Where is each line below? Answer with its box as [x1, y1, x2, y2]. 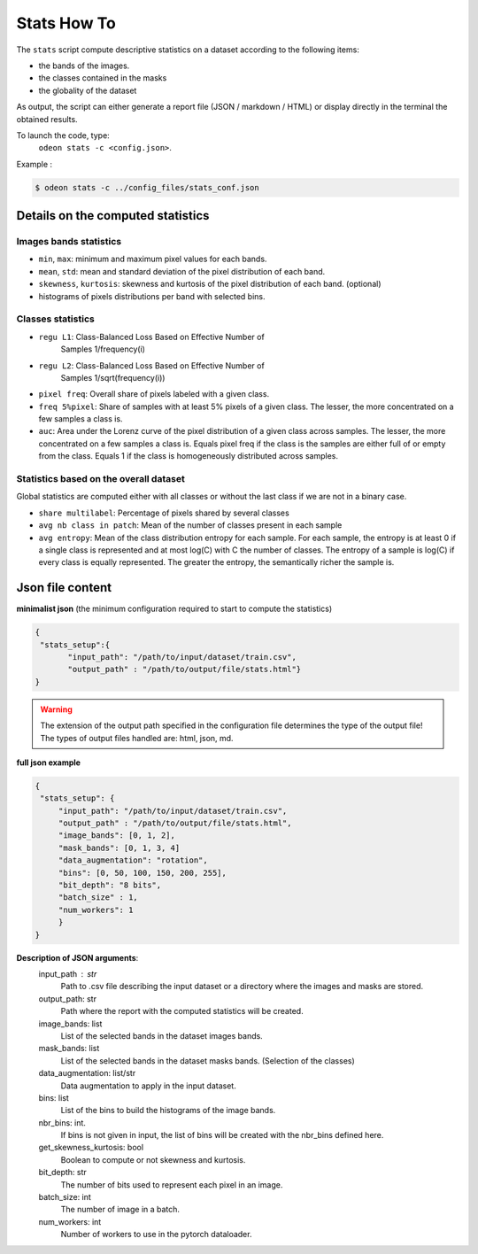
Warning [40, 704, 73, 715]
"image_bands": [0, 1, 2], [58, 831, 176, 840]
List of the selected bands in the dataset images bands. [60, 1030, 263, 1041]
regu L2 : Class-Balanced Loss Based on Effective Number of [38, 360, 265, 371]
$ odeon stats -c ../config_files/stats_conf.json [35, 182, 260, 192]
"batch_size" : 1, [58, 893, 139, 902]
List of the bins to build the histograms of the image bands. [60, 1105, 276, 1116]
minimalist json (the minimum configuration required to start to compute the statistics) [16, 603, 333, 615]
